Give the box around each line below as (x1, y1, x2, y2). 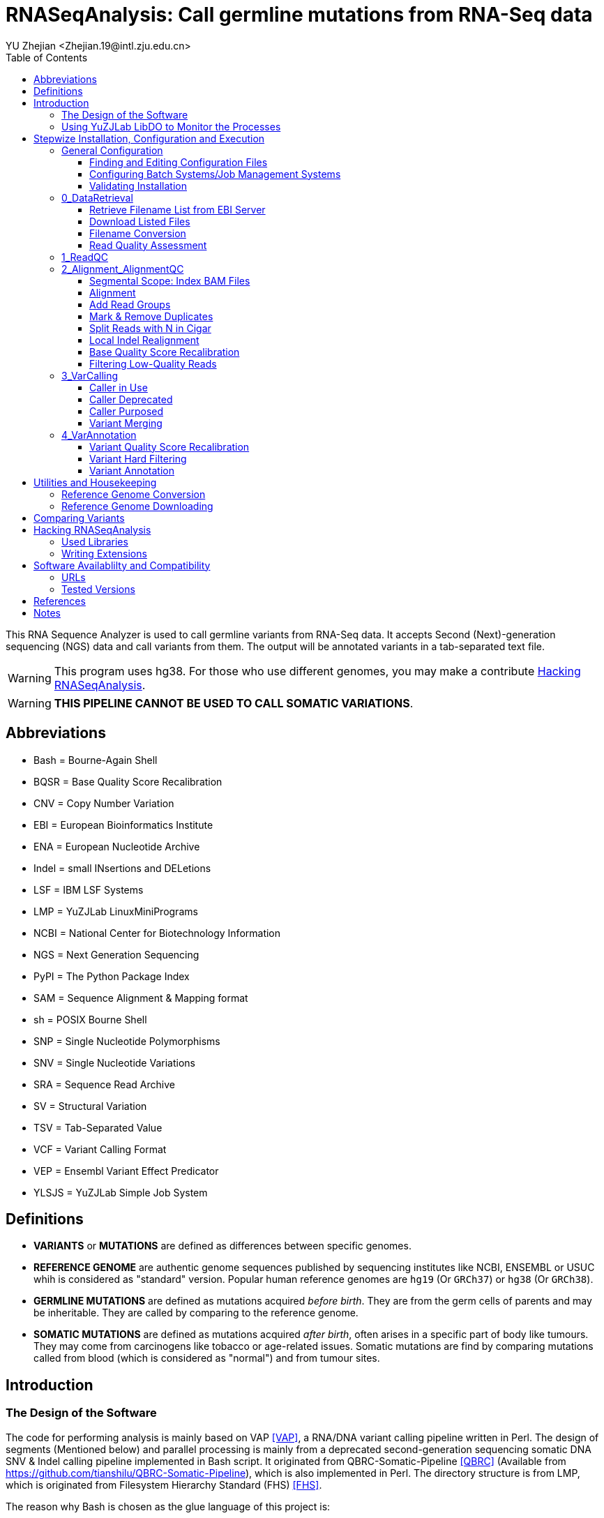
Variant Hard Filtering (89, 452, 187, 465)
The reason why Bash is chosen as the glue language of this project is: (6, 1500, 331, 1512)
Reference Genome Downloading (61, 499, 213, 512)
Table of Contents (6, 51, 88, 63)
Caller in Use (89, 381, 148, 393)
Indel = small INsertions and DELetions (33, 862, 211, 874)
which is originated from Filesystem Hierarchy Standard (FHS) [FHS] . (6, 1478, 322, 1491)
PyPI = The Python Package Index (33, 970, 190, 982)
